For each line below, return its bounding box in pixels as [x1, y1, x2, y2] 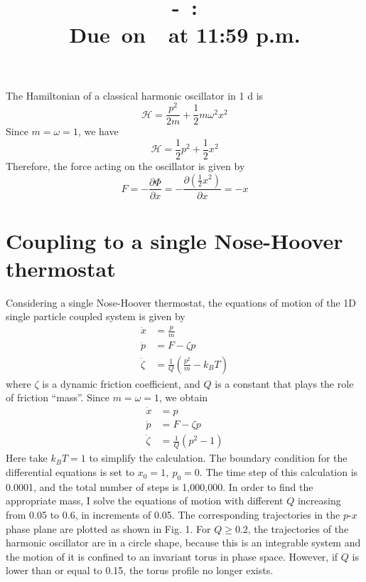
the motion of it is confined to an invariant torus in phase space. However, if [6, 549, 338, 564]
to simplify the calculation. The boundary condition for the [89, 450, 348, 465]
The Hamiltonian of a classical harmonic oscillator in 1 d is [6, 88, 264, 102]
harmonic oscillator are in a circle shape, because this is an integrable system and [6, 535, 361, 550]
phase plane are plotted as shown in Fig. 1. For [6, 521, 211, 536]
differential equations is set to [6, 465, 135, 480]
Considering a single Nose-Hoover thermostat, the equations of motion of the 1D [6, 295, 357, 309]
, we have [77, 124, 119, 139]
